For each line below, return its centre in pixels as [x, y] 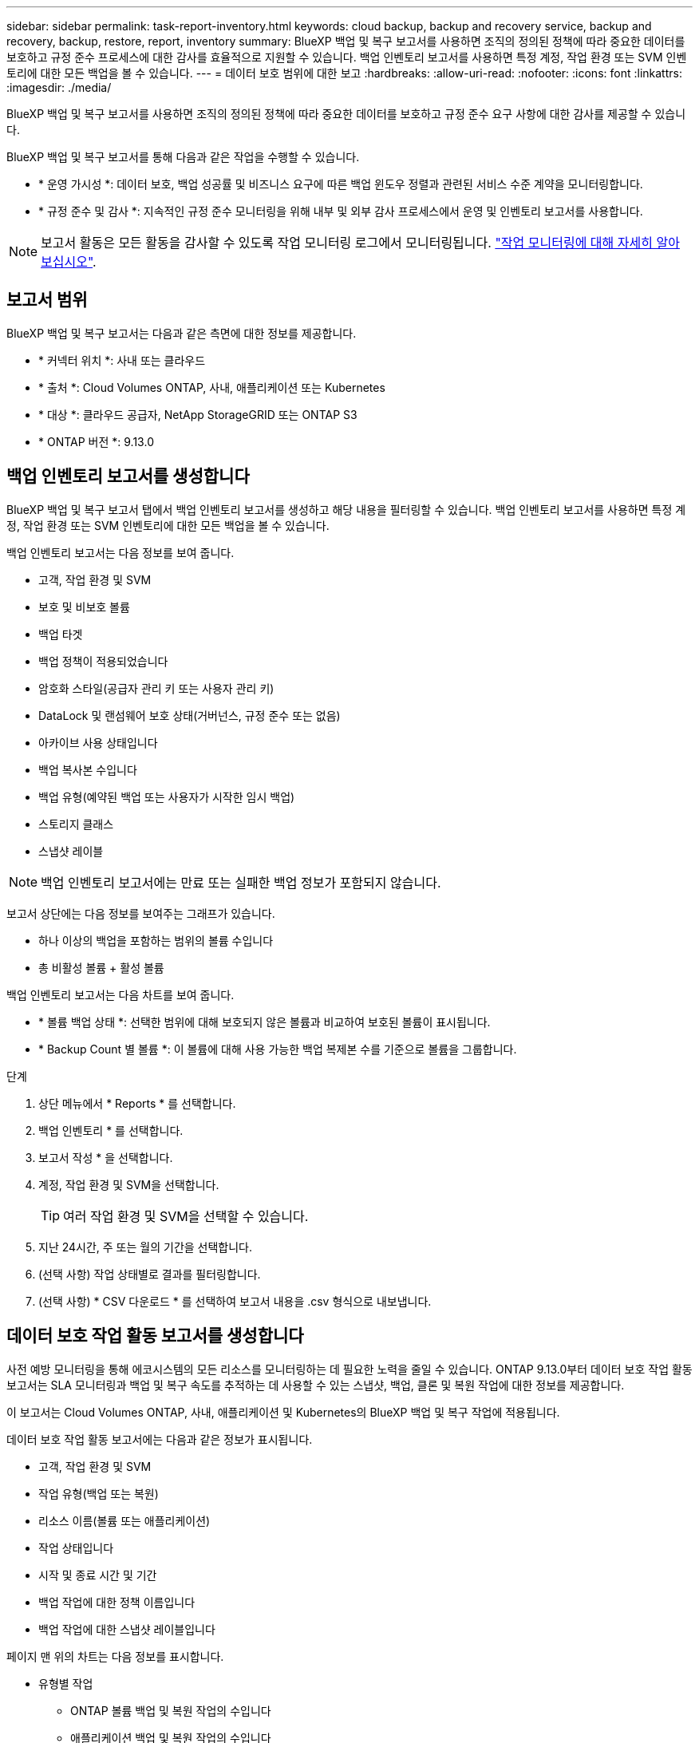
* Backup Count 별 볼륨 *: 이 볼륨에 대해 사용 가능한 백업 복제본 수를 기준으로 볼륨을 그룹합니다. [278, 1049]
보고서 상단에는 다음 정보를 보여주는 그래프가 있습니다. [141, 913]
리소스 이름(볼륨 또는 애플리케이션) [124, 1520]
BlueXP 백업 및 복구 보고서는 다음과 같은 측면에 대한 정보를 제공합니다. [182, 333]
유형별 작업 [66, 1683]
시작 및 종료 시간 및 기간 [98, 1575]
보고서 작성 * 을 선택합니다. [106, 1157]
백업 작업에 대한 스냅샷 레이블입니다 [127, 1629]
